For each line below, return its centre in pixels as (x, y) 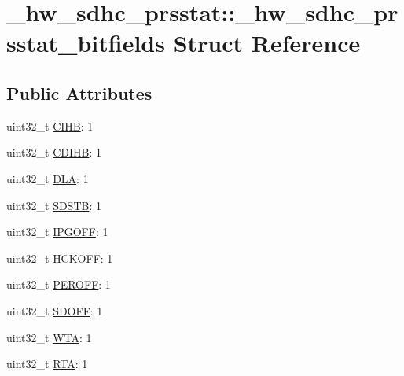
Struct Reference (267, 43)
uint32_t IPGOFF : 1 (57, 232)
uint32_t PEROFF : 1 (59, 284)
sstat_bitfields (86, 43)
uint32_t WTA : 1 (49, 337)
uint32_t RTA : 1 (47, 364)
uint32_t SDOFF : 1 (55, 310)
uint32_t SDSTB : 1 (54, 205)
